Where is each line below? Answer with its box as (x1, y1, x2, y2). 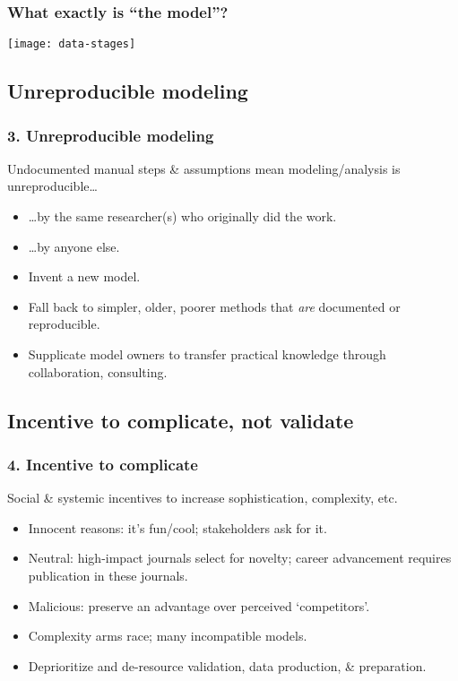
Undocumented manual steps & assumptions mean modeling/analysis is (7, 159, 401, 177)
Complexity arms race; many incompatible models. (28, 626, 307, 645)
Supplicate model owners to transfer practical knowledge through (28, 345, 386, 364)
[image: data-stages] (7, 38, 136, 51)
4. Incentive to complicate (7, 453, 198, 475)
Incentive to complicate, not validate (7, 406, 354, 434)
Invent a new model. (28, 267, 141, 286)
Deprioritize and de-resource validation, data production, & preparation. (28, 656, 427, 675)
